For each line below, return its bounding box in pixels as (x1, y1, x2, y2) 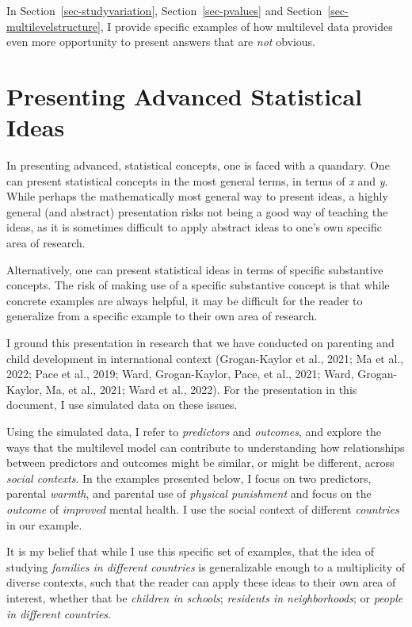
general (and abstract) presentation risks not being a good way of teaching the (6, 203, 388, 220)
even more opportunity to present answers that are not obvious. (6, 33, 315, 50)
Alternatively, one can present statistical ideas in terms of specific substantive (6, 261, 383, 277)
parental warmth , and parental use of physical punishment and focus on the (6, 485, 372, 502)
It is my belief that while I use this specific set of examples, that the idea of (6, 543, 374, 560)
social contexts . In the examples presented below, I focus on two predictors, (6, 469, 372, 486)
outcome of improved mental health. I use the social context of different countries (6, 500, 399, 517)
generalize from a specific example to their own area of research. (6, 308, 318, 324)
